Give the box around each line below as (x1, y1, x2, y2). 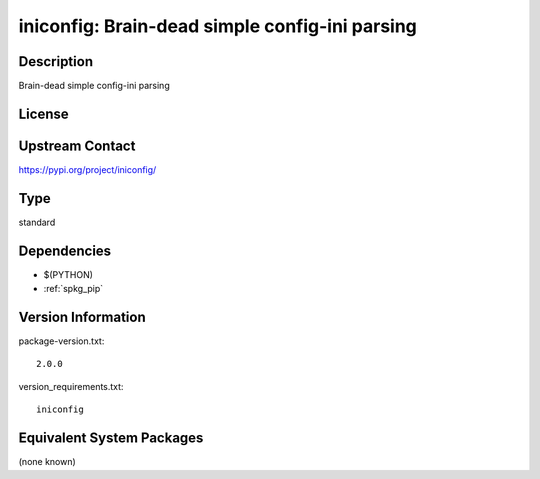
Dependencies (18, 242, 112, 259)
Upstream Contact (18, 137, 136, 154)
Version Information (18, 309, 146, 325)
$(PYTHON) (43, 268, 94, 280)
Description (18, 53, 94, 70)
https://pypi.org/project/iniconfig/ (18, 163, 157, 175)
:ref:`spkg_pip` (43, 283, 104, 295)
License (18, 105, 69, 122)
